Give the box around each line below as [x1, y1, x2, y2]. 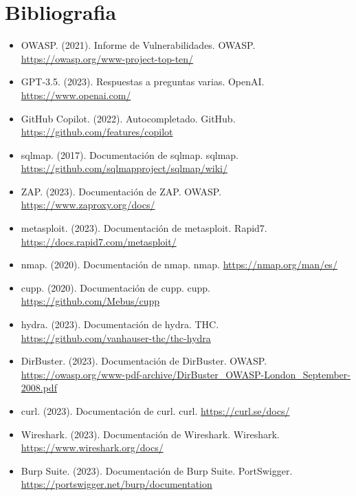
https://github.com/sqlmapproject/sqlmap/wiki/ [21, 161, 227, 175]
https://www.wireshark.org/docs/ [21, 440, 164, 455]
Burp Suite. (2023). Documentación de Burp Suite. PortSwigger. [21, 463, 293, 477]
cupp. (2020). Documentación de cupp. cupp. [21, 280, 210, 294]
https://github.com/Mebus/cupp [21, 294, 160, 308]
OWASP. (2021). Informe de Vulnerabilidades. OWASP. [21, 38, 256, 52]
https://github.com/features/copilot [21, 125, 173, 139]
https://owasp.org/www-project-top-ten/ [21, 51, 194, 65]
